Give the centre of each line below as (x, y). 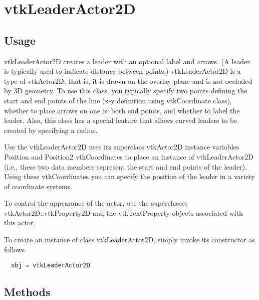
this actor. (20, 222)
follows (15, 249)
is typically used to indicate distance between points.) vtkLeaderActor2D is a (122, 71)
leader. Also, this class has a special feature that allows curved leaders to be (121, 120)
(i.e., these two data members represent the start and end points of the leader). (126, 166)
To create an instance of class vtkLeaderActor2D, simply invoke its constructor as (129, 240)
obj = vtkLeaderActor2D (51, 266)
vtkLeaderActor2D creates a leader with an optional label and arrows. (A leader (127, 61)
